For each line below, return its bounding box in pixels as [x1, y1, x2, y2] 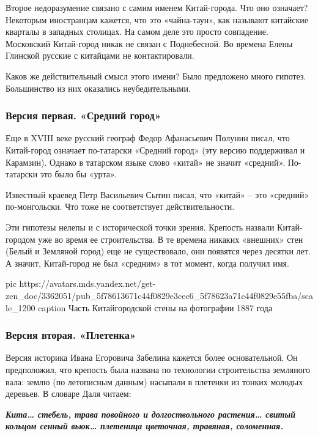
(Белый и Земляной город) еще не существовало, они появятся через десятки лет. [6, 245, 311, 257]
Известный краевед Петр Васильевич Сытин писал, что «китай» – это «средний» [6, 188, 309, 201]
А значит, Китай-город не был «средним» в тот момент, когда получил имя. [6, 256, 289, 269]
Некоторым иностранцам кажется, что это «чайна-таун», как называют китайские [6, 13, 309, 26]
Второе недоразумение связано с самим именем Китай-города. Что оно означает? [6, 1, 308, 13]
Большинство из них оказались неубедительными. [6, 81, 191, 94]
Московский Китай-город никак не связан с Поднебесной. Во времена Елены [6, 37, 293, 50]
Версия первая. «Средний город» [6, 108, 161, 123]
